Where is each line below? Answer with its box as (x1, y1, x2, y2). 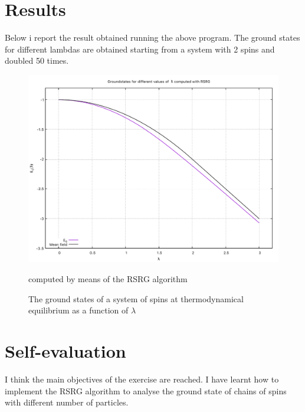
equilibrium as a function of (28, 304, 129, 316)
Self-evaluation (5, 339, 126, 363)
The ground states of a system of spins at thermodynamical (28, 292, 244, 305)
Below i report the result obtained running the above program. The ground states (5, 31, 300, 44)
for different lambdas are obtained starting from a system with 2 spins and (5, 42, 275, 55)
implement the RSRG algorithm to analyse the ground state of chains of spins (5, 384, 287, 397)
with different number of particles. (5, 396, 129, 408)
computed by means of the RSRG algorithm (28, 273, 188, 285)
